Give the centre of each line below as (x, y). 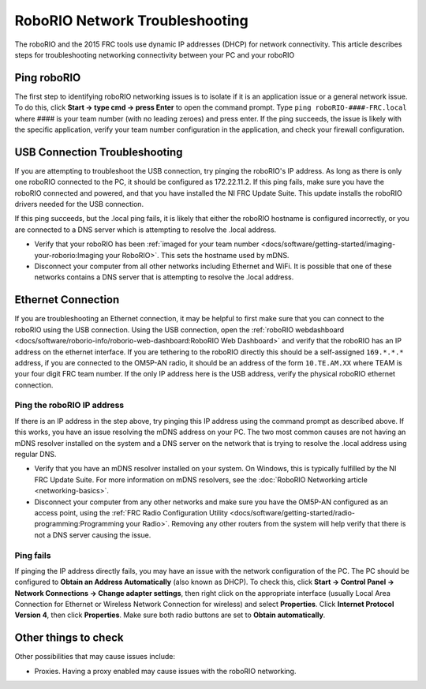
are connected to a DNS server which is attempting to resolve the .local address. (146, 230)
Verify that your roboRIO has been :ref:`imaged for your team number (147, 244)
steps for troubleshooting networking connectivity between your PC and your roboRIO (155, 54)
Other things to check (69, 638)
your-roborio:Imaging (69, 255)
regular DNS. (35, 454)
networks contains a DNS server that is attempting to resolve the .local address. (164, 277)
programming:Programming (79, 524)
